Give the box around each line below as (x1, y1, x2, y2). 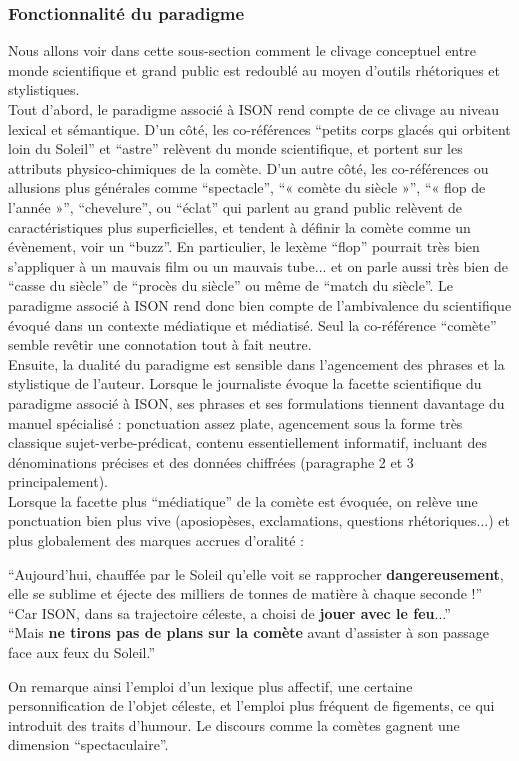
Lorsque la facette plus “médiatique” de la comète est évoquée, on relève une (8, 490, 478, 511)
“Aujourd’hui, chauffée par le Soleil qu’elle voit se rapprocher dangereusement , (8, 563, 504, 584)
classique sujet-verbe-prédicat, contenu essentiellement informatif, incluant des (8, 432, 487, 453)
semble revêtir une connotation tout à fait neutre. (8, 334, 312, 355)
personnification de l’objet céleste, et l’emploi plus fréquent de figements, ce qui (8, 695, 495, 716)
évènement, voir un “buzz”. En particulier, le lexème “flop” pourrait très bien (8, 236, 480, 257)
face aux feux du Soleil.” (8, 642, 156, 663)
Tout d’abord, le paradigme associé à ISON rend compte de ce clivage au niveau (8, 99, 500, 119)
